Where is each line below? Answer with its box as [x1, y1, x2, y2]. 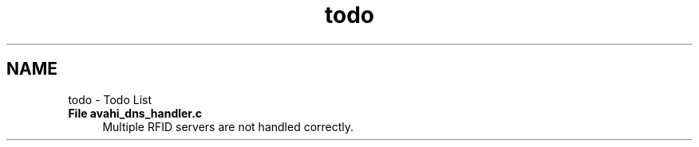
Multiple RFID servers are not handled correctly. [102, 119, 354, 133]
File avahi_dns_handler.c [68, 106, 203, 120]
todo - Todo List [68, 92, 152, 106]
